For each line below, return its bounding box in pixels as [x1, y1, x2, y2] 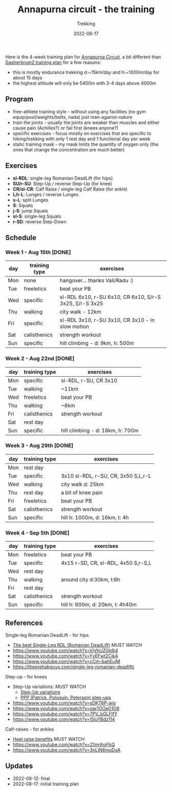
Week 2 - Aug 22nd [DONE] [5, 355, 75, 362]
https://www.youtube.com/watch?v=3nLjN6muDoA [12, 746, 121, 753]
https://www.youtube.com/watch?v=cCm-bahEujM [12, 658, 120, 664]
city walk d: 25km [60, 480, 104, 487]
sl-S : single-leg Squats [12, 213, 61, 219]
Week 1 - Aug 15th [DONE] [5, 248, 71, 255]
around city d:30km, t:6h [60, 576, 120, 583]
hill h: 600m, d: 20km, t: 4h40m [60, 601, 137, 608]
